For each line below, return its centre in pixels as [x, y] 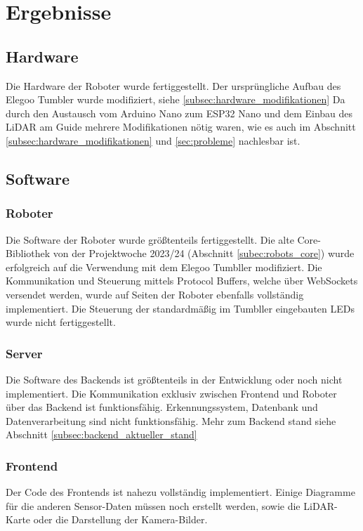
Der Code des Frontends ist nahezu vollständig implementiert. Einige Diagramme [180, 492]
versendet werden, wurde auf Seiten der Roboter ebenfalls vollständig [155, 294]
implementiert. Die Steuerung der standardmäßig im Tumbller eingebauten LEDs [180, 308]
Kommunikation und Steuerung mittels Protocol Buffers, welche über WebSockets [182, 281]
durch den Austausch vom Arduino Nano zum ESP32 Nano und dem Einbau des [179, 113]
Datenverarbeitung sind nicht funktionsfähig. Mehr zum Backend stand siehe [171, 420]
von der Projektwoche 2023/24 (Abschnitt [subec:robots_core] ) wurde [204, 253]
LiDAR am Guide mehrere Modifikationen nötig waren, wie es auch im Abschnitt [181, 127]
